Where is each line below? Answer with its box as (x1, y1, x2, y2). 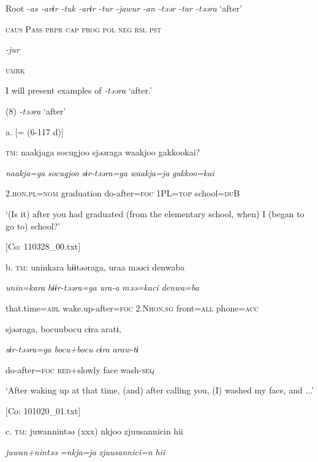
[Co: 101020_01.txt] (6, 404, 81, 417)
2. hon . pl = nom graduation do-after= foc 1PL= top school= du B (6, 187, 240, 199)
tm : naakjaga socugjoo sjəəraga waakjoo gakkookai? (6, 146, 200, 158)
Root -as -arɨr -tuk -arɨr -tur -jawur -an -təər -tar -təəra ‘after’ (6, 2, 242, 14)
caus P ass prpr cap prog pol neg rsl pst (6, 22, 162, 35)
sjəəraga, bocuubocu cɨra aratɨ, (6, 322, 121, 335)
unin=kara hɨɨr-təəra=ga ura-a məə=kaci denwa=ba (6, 281, 199, 294)
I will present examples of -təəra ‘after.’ (6, 84, 152, 97)
